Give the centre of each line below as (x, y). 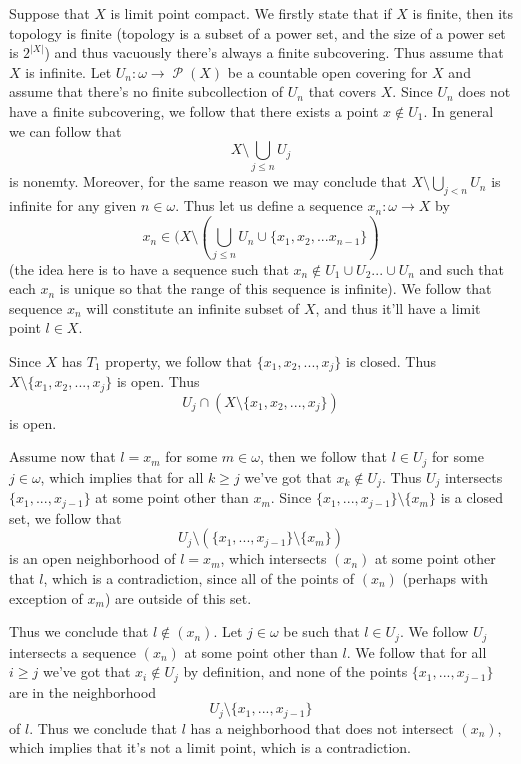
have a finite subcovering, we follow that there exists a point (194, 110)
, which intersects (273, 558)
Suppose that (49, 13)
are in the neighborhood (83, 691)
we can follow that (65, 130)
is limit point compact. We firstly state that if (251, 13)
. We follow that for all (416, 651)
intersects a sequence (73, 651)
